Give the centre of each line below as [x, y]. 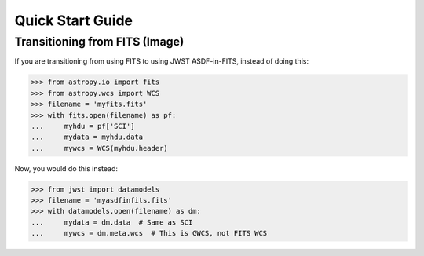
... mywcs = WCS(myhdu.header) [99, 148]
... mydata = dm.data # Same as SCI [112, 222]
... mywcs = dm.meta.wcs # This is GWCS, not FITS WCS [149, 233]
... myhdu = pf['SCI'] [83, 126]
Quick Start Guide [74, 20]
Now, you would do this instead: [66, 168]
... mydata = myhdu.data [87, 137]
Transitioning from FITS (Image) [99, 42]
